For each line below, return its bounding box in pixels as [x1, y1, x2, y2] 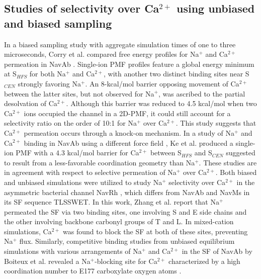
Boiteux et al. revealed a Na [4, 255, 91, 266]
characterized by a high [168, 255, 240, 266]
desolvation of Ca [4, 98, 57, 109]
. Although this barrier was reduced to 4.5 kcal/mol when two [66, 98, 257, 109]
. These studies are [199, 157, 257, 167]
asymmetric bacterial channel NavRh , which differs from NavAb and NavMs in [4, 187, 250, 197]
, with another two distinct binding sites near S [104, 68, 249, 79]
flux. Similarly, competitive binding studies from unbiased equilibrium [19, 236, 235, 246]
